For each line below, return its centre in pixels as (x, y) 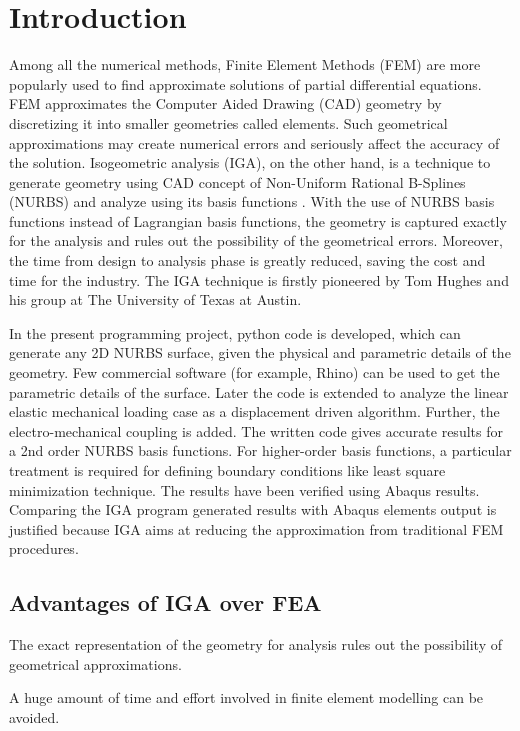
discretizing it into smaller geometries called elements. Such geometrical (228, 122)
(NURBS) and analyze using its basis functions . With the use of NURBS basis (252, 201)
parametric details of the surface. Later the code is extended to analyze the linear (259, 391)
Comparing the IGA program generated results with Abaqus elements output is (253, 509)
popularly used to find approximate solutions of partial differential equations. (245, 83)
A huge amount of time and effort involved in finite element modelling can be (246, 697)
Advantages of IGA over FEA (165, 602)
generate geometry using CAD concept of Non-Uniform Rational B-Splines (237, 181)
